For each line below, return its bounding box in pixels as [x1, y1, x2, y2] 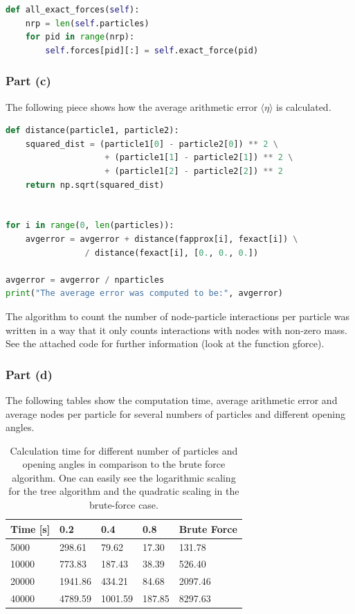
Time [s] [10, 521, 51, 536]
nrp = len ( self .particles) [25, 18, 149, 28]
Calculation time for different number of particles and [10, 443, 238, 457]
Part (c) [6, 72, 51, 89]
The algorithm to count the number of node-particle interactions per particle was [6, 308, 349, 323]
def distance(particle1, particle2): [6, 125, 179, 136]
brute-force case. [89, 498, 158, 512]
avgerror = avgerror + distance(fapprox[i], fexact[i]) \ [25, 234, 298, 244]
